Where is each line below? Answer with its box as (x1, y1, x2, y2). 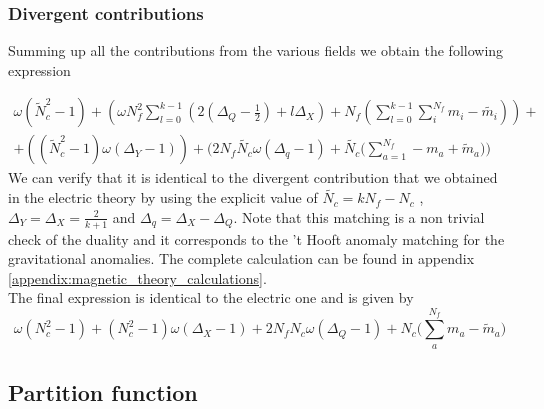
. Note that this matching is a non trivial (233, 206, 485, 227)
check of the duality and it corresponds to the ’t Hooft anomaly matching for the (8, 228, 505, 249)
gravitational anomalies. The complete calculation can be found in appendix (8, 248, 475, 269)
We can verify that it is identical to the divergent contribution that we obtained (8, 167, 498, 188)
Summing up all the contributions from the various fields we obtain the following (8, 40, 504, 61)
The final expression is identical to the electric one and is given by (8, 287, 414, 308)
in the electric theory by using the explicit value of (8, 187, 318, 208)
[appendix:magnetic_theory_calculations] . (8, 267, 267, 288)
